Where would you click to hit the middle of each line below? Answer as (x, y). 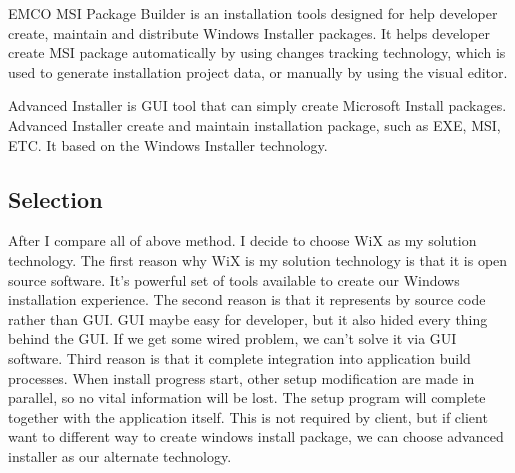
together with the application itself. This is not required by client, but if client (248, 416)
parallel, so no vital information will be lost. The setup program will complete (247, 397)
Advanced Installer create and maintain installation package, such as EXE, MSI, (254, 124)
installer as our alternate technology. (120, 455)
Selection (55, 198)
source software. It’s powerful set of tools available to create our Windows (234, 279)
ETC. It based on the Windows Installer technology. (168, 144)
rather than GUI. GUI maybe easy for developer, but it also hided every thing (248, 318)
